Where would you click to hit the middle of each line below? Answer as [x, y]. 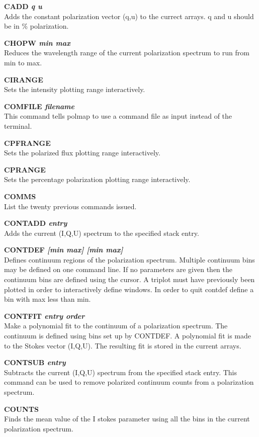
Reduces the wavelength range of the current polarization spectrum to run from [127, 53]
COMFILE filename [39, 106]
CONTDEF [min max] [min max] [64, 250]
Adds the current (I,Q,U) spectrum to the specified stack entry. [102, 233]
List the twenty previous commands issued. [70, 206]
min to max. [23, 62]
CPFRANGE [27, 143]
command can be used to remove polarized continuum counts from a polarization [129, 382]
